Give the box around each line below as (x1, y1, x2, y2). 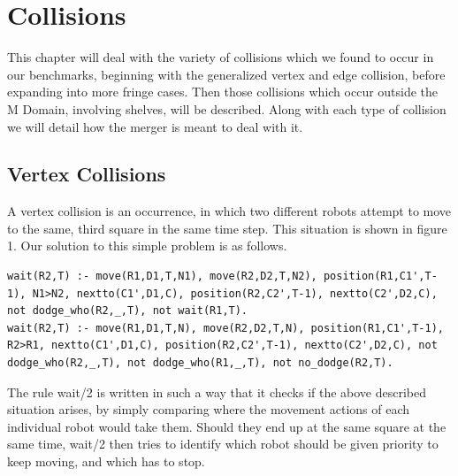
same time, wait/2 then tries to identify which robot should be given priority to (7, 434, 439, 453)
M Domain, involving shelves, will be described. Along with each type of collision (7, 99, 447, 118)
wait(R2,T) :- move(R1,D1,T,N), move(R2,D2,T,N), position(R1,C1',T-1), (7, 321, 444, 334)
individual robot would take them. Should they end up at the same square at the (7, 417, 447, 435)
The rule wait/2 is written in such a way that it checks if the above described (7, 382, 427, 401)
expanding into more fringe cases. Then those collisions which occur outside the (7, 82, 439, 101)
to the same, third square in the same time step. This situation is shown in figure (7, 219, 447, 237)
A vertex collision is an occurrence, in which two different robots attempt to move (7, 202, 452, 220)
